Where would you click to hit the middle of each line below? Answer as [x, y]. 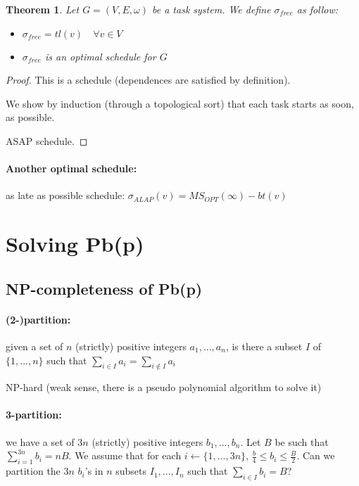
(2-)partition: [38, 319]
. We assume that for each [125, 455]
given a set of [34, 346]
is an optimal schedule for [100, 56]
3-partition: [34, 415]
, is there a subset [264, 346]
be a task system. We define [212, 9]
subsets [131, 471]
